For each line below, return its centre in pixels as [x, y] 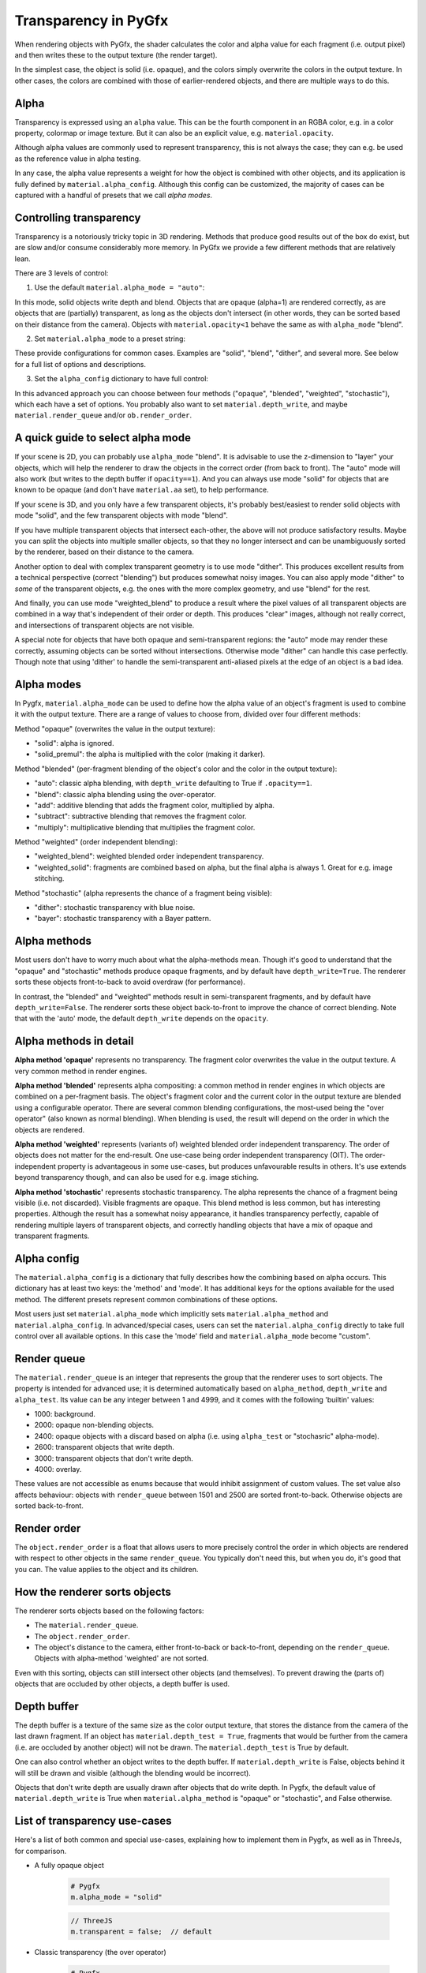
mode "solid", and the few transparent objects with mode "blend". [121, 515]
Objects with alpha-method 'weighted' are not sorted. [121, 1658]
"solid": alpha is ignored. [74, 743]
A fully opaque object [69, 1865]
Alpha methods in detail [74, 1041]
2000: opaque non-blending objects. [94, 1425]
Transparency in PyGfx [92, 21]
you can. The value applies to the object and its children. [106, 1569]
